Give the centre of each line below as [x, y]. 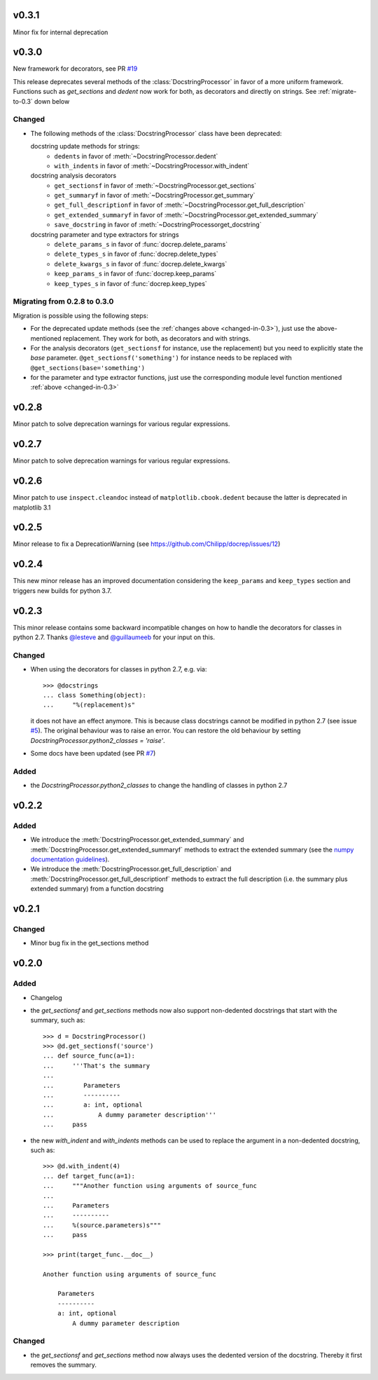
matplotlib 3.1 [32, 507]
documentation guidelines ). [70, 859]
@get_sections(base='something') [88, 368]
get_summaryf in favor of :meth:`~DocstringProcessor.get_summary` [155, 196]
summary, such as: [58, 1020]
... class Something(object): [95, 695]
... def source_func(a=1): [89, 1056]
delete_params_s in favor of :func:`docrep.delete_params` [141, 245]
